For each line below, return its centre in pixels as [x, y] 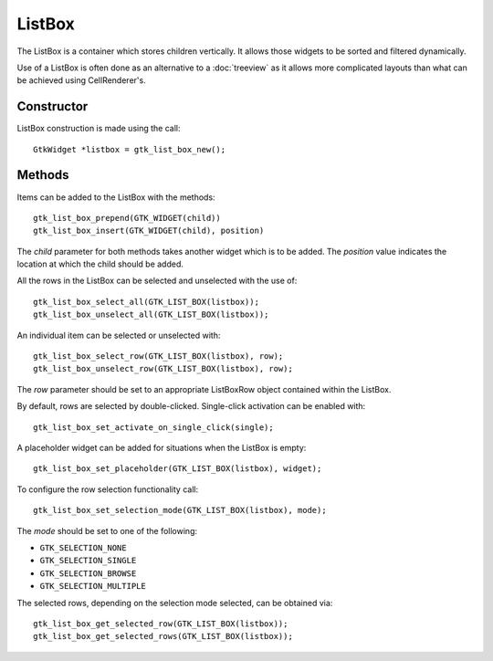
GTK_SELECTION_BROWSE [88, 573]
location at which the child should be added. [100, 264]
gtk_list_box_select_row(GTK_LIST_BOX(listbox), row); [158, 357]
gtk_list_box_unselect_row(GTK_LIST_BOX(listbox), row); [163, 369]
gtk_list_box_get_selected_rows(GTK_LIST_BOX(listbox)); [163, 636]
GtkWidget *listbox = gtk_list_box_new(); [130, 149]
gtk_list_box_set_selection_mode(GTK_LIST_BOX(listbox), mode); [180, 510]
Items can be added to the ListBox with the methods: [116, 197]
